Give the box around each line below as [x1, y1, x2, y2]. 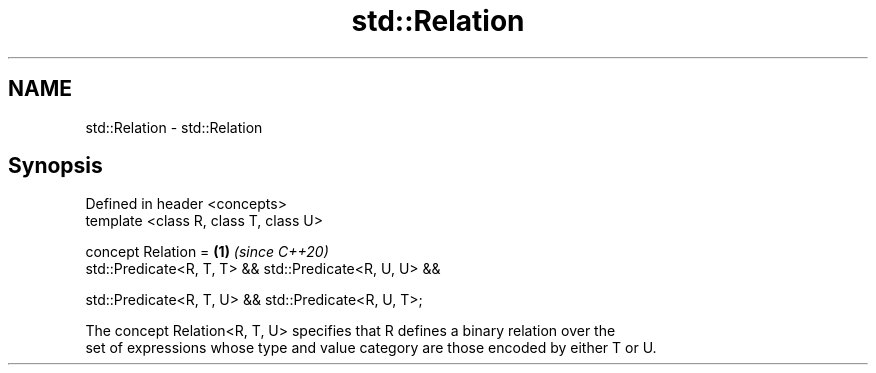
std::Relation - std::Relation [85, 118, 263, 136]
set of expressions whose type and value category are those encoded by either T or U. [85, 339, 657, 357]
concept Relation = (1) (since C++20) [85, 243, 329, 261]
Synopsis [8, 153, 103, 179]
